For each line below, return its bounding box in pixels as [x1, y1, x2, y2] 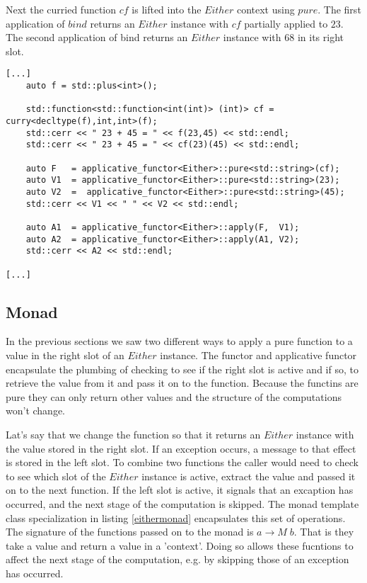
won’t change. [6, 403, 65, 418]
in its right [297, 30, 344, 45]
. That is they [293, 524, 354, 539]
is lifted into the [132, 2, 202, 16]
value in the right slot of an [6, 347, 124, 362]
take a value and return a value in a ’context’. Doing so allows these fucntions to [6, 538, 354, 553]
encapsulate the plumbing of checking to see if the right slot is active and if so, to [6, 361, 359, 376]
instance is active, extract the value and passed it [141, 468, 356, 483]
